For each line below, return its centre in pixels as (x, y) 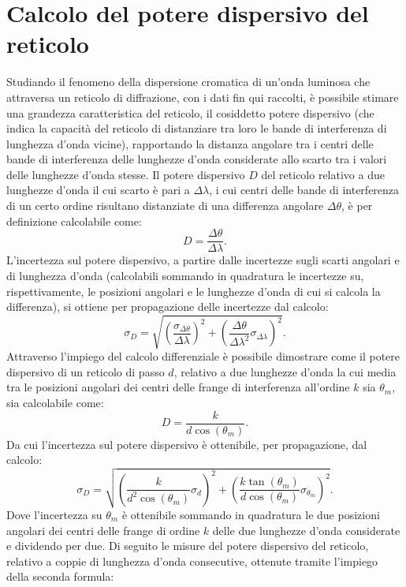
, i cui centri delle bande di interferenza (304, 190)
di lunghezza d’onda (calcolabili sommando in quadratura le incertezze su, (185, 275)
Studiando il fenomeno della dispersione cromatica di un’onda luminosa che (188, 82)
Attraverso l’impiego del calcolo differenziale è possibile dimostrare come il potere (203, 356)
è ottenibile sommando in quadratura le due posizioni (251, 515)
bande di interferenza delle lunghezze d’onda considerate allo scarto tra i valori (197, 159)
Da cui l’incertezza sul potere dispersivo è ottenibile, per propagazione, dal (187, 444)
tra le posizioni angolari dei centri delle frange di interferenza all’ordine (178, 387)
